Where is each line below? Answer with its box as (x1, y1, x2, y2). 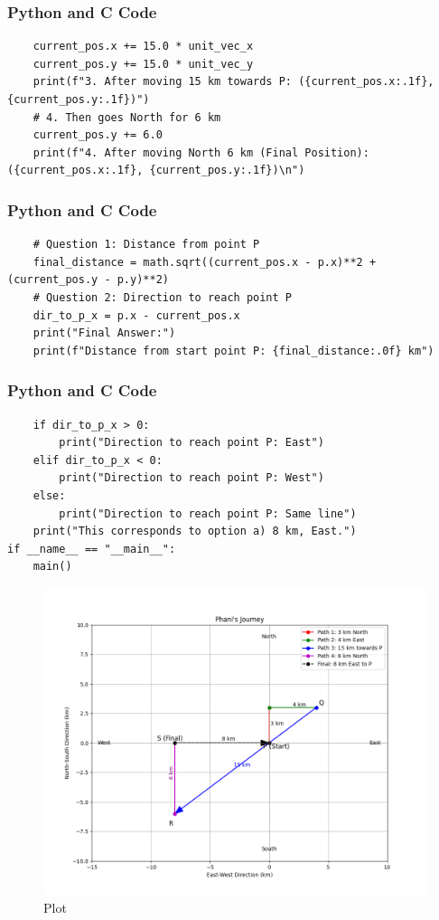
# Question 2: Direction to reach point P (33, 290, 292, 304)
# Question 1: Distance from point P (33, 238, 260, 251)
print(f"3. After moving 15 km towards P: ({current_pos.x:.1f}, (33, 75, 434, 89)
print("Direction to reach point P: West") (59, 471, 324, 485)
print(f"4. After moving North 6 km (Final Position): (33, 146, 369, 159)
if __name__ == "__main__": (7, 542, 176, 555)
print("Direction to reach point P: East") (59, 436, 324, 450)
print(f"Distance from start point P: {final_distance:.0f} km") (33, 344, 434, 357)
